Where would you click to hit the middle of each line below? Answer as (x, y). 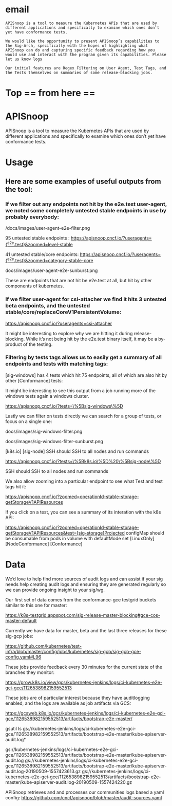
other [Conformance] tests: (34, 380)
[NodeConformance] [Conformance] (44, 544)
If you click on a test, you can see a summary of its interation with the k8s (83, 512)
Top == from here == (50, 93)
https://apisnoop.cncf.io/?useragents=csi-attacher (59, 323)
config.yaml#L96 (23, 657)
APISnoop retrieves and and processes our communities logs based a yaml (85, 792)
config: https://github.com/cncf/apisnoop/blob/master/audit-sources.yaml (84, 797)
